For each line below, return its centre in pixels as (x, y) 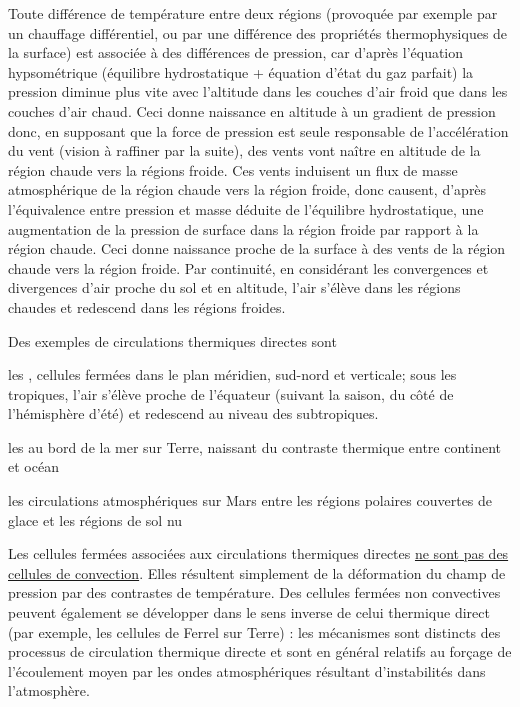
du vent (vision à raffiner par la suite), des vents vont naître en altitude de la (244, 150)
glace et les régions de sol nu (95, 519)
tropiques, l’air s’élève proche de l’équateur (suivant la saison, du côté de (231, 393)
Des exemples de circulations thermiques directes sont (172, 340)
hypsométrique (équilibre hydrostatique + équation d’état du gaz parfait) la (241, 71)
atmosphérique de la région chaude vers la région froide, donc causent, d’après (247, 189)
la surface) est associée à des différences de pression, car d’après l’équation (236, 52)
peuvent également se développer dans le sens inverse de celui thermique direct (249, 612)
